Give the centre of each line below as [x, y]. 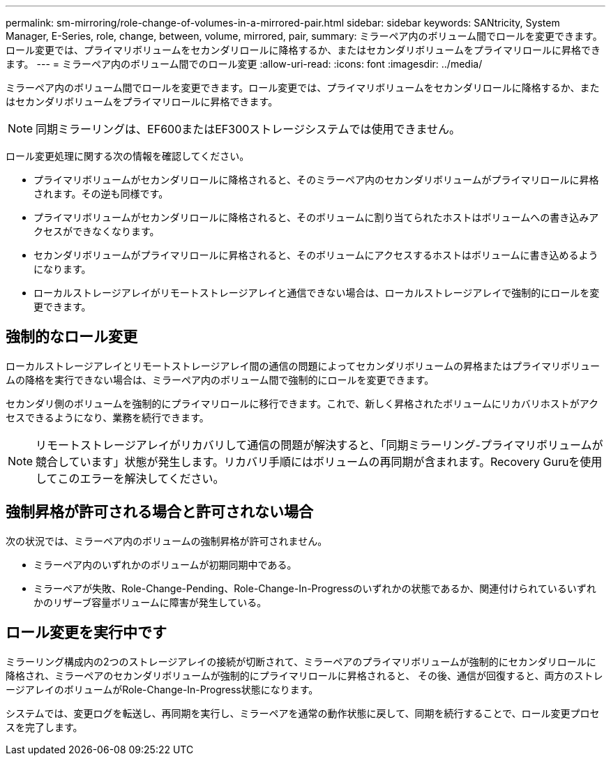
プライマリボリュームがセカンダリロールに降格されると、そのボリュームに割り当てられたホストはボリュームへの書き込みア [316, 217]
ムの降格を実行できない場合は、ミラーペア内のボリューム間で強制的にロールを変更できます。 [220, 379]
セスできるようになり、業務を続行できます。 [107, 417]
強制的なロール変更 [71, 337]
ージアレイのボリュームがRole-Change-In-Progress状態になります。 [162, 689]
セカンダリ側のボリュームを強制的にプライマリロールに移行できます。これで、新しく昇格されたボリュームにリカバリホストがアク [302, 403]
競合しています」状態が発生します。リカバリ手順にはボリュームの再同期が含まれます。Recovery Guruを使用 [319, 461]
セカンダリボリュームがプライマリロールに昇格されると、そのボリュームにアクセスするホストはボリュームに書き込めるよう [316, 255]
